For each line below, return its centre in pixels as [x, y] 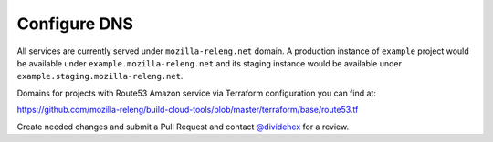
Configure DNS [75, 24]
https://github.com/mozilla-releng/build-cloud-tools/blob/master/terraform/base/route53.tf [188, 110]
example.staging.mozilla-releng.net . [100, 76]
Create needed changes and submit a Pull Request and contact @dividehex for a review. [183, 127]
